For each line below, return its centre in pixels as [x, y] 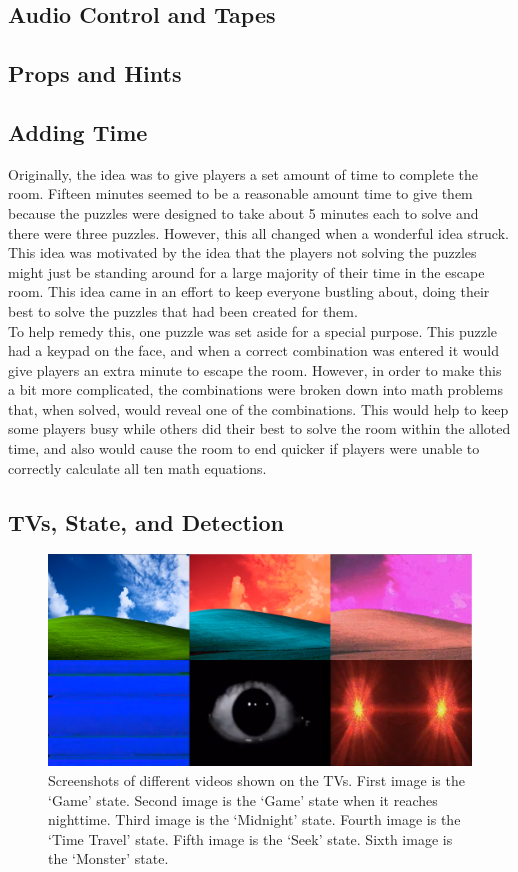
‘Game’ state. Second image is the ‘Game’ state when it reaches [243, 799]
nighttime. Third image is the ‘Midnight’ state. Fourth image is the [254, 819]
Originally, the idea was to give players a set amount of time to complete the [243, 173]
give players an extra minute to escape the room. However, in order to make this [255, 369]
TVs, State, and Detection [146, 521]
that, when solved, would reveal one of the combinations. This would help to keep [258, 408]
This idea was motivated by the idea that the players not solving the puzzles [242, 252]
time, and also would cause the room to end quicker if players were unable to [244, 448]
